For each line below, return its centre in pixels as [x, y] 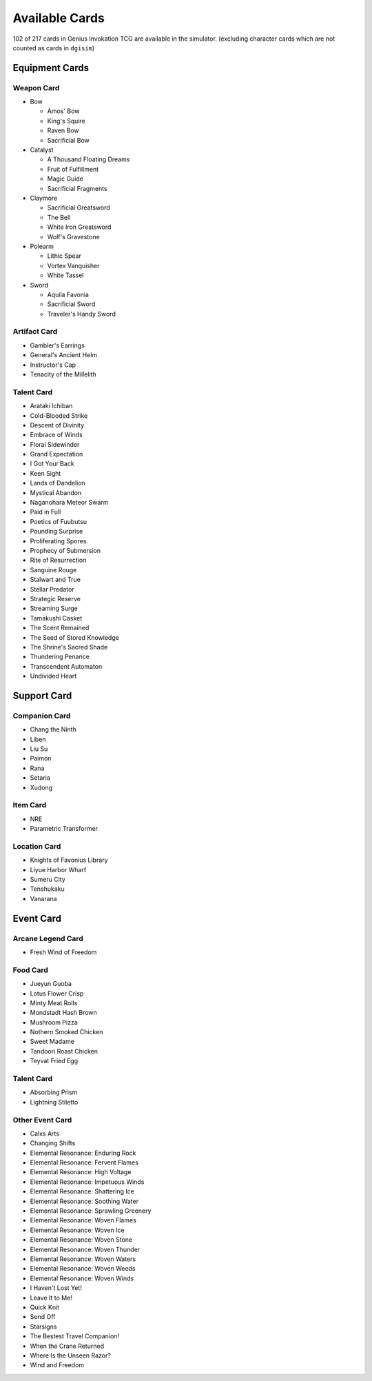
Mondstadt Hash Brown [64, 1013]
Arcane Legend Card [48, 938]
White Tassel [65, 275]
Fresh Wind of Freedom [63, 952]
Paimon [41, 758]
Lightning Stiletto [54, 1102]
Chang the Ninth [53, 729]
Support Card [42, 695]
